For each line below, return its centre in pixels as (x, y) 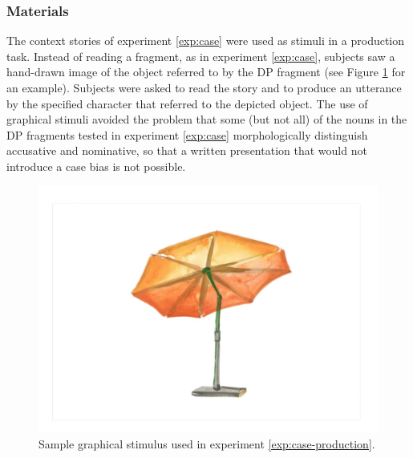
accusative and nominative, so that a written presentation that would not (187, 150)
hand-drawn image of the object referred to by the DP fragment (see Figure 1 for (206, 72)
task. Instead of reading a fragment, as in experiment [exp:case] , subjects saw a (201, 56)
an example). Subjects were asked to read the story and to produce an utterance (204, 87)
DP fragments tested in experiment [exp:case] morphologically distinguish (187, 134)
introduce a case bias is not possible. (96, 166)
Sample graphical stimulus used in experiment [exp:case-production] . (207, 443)
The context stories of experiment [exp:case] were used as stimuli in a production (206, 41)
